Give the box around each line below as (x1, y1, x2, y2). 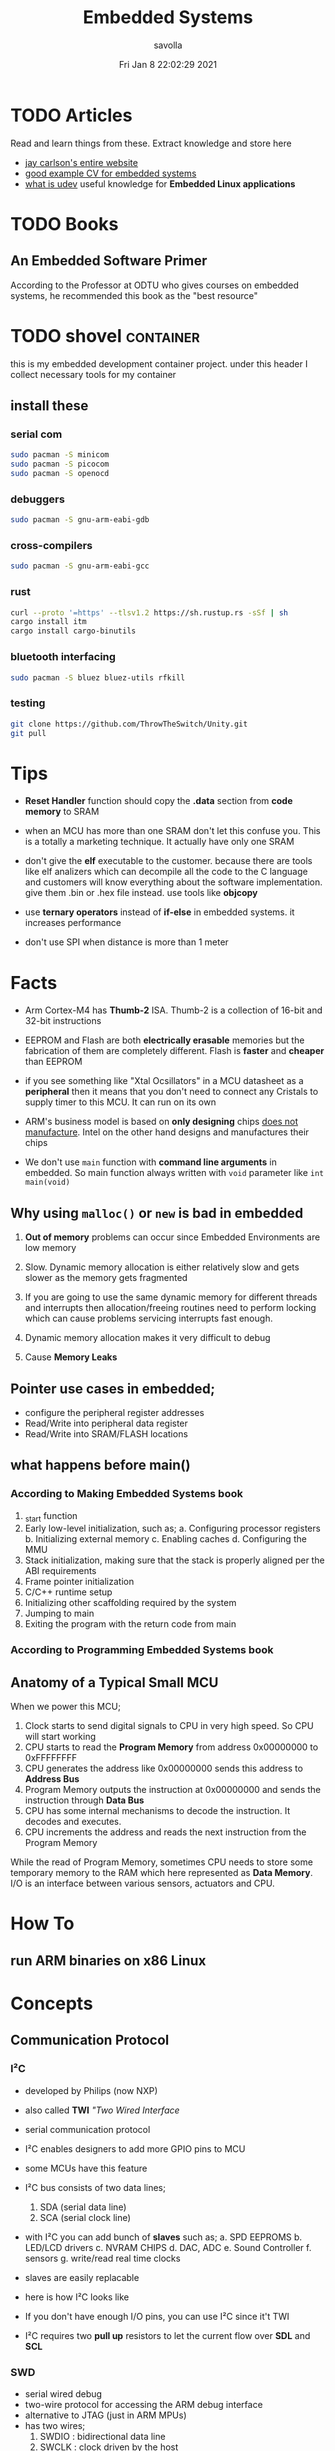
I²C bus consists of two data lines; (24, 2181, 167, 2193)
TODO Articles (10, 104, 133, 126)
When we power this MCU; (10, 1701, 122, 1713)
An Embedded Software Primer (10, 252, 208, 270)
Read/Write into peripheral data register (24, 1417, 188, 1429)
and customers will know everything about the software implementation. (24, 876, 323, 888)
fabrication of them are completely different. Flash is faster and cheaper (24, 1045, 325, 1057)
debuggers (10, 492, 65, 506)
